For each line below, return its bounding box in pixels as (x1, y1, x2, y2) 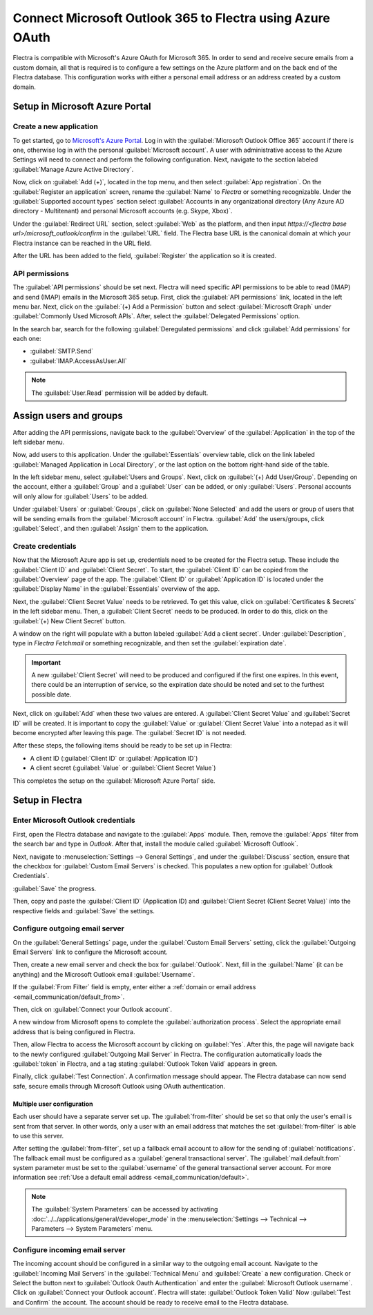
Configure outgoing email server (12, 924, 124, 933)
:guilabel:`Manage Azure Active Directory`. (12, 165, 134, 173)
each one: (12, 335, 41, 343)
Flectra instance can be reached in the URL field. (12, 239, 152, 247)
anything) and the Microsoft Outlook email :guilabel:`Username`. (12, 970, 195, 978)
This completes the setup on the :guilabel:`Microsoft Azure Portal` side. (12, 777, 216, 785)
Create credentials (12, 541, 77, 551)
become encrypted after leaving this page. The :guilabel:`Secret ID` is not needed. (12, 729, 247, 737)
